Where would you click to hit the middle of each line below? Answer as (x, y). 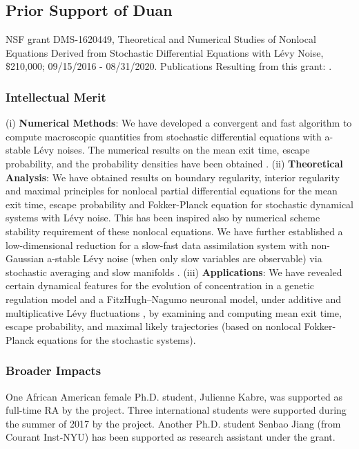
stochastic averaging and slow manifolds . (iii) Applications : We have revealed (174, 272)
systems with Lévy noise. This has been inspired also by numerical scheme (163, 218)
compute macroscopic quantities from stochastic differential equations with (164, 136)
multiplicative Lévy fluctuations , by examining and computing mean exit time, (174, 312)
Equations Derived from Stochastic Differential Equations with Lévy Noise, (165, 52)
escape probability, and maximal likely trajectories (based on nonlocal (153, 326)
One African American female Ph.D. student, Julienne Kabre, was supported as (174, 396)
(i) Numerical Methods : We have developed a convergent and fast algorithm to (179, 123)
